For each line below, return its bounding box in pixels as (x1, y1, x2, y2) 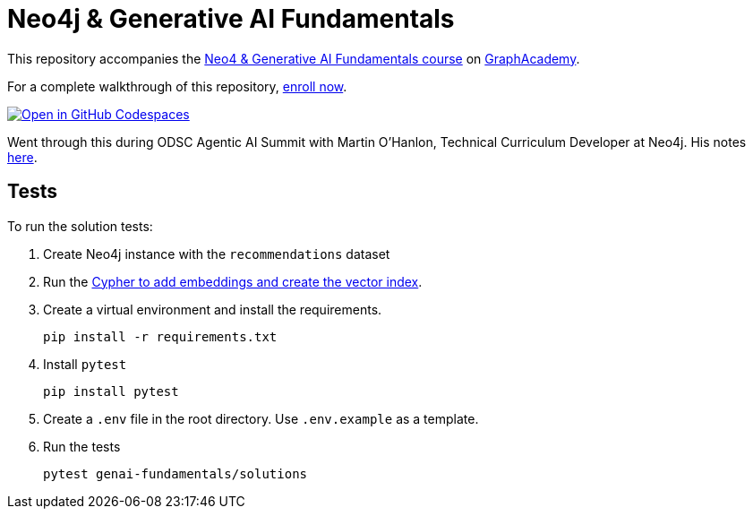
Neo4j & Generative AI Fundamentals (7, 4, 455, 34)
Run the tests (43, 438, 121, 454)
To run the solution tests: (7, 218, 153, 234)
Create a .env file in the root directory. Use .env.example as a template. (43, 410, 479, 426)
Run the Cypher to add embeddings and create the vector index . (43, 273, 423, 289)
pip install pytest (43, 383, 179, 399)
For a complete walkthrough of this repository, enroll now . (7, 78, 347, 94)
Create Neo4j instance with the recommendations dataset (43, 245, 390, 262)
